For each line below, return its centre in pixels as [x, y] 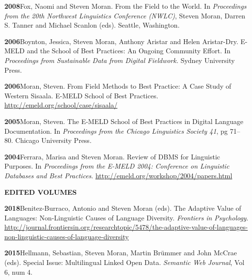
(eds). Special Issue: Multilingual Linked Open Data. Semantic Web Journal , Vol [125, 262]
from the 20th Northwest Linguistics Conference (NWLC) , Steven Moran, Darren [125, 15]
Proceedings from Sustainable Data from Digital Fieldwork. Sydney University [120, 60]
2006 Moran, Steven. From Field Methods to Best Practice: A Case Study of [118, 86]
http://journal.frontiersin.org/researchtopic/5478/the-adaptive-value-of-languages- [126, 227]
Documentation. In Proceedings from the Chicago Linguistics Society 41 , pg [116, 131]
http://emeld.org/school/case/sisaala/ [61, 105]
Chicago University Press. [53, 140]
